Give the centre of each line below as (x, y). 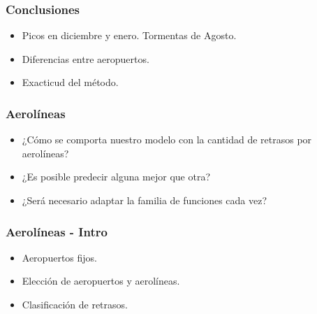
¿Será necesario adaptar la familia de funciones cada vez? (145, 200)
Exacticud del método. (70, 82)
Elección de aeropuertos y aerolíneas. (101, 281)
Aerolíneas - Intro (57, 231)
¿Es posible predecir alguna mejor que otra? (116, 177)
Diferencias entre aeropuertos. (86, 58)
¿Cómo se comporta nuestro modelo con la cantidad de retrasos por (167, 140)
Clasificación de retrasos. (75, 304)
